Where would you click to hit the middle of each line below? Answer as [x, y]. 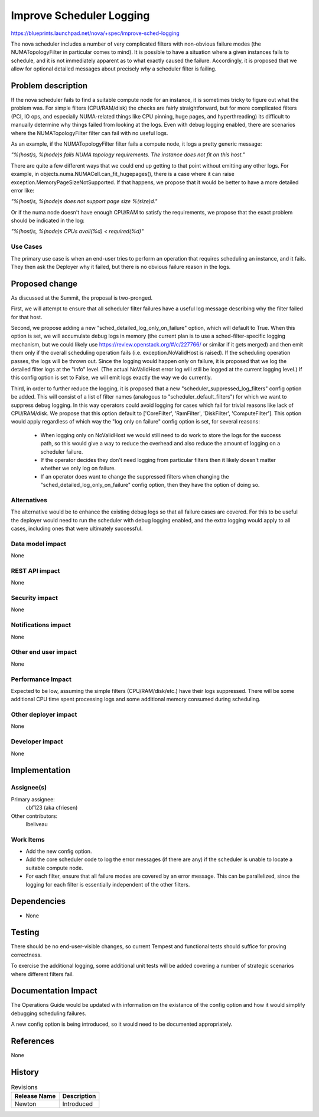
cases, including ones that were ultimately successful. [77, 529]
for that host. [27, 317]
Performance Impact [41, 679]
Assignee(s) [29, 788]
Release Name [35, 1096]
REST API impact [35, 570]
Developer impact [37, 742]
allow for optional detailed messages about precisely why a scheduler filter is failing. [114, 69]
